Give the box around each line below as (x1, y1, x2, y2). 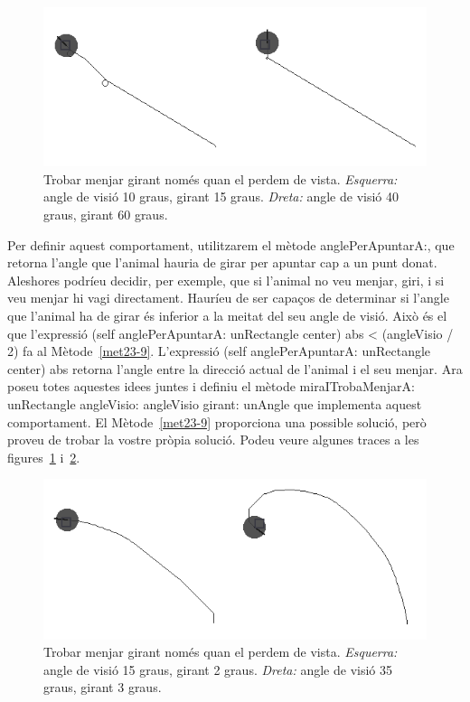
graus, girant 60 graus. (43, 205, 168, 224)
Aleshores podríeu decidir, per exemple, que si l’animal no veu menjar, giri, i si (7, 270, 445, 289)
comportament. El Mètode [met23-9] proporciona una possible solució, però (7, 412, 427, 431)
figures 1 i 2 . (7, 447, 80, 466)
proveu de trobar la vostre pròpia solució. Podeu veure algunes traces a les (7, 430, 419, 449)
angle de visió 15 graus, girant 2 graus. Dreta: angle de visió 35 (43, 660, 393, 679)
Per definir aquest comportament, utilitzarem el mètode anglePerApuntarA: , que (7, 235, 455, 254)
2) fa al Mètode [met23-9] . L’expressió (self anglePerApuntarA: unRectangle (7, 342, 431, 360)
